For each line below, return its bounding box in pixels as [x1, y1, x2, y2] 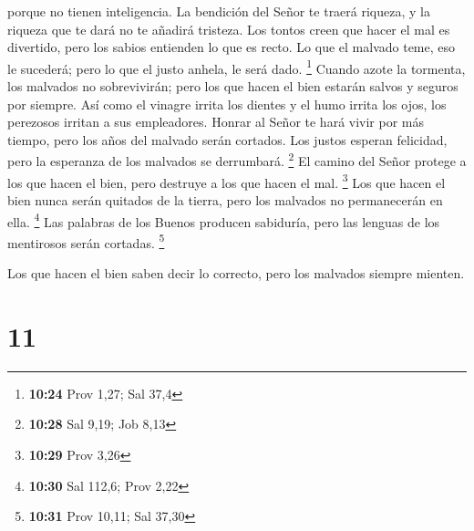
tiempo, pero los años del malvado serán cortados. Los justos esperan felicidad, [7, 130, 448, 149]
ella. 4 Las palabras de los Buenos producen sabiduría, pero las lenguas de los [7, 209, 440, 231]
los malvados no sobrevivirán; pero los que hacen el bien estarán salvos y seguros [7, 77, 459, 96]
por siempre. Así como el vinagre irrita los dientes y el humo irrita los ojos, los [7, 94, 447, 113]
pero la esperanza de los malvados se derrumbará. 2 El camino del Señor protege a [7, 149, 467, 171]
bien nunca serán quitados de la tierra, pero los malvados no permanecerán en [7, 190, 443, 209]
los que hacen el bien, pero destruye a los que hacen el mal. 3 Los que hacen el [7, 170, 446, 192]
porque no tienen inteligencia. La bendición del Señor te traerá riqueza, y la [7, 2, 430, 20]
